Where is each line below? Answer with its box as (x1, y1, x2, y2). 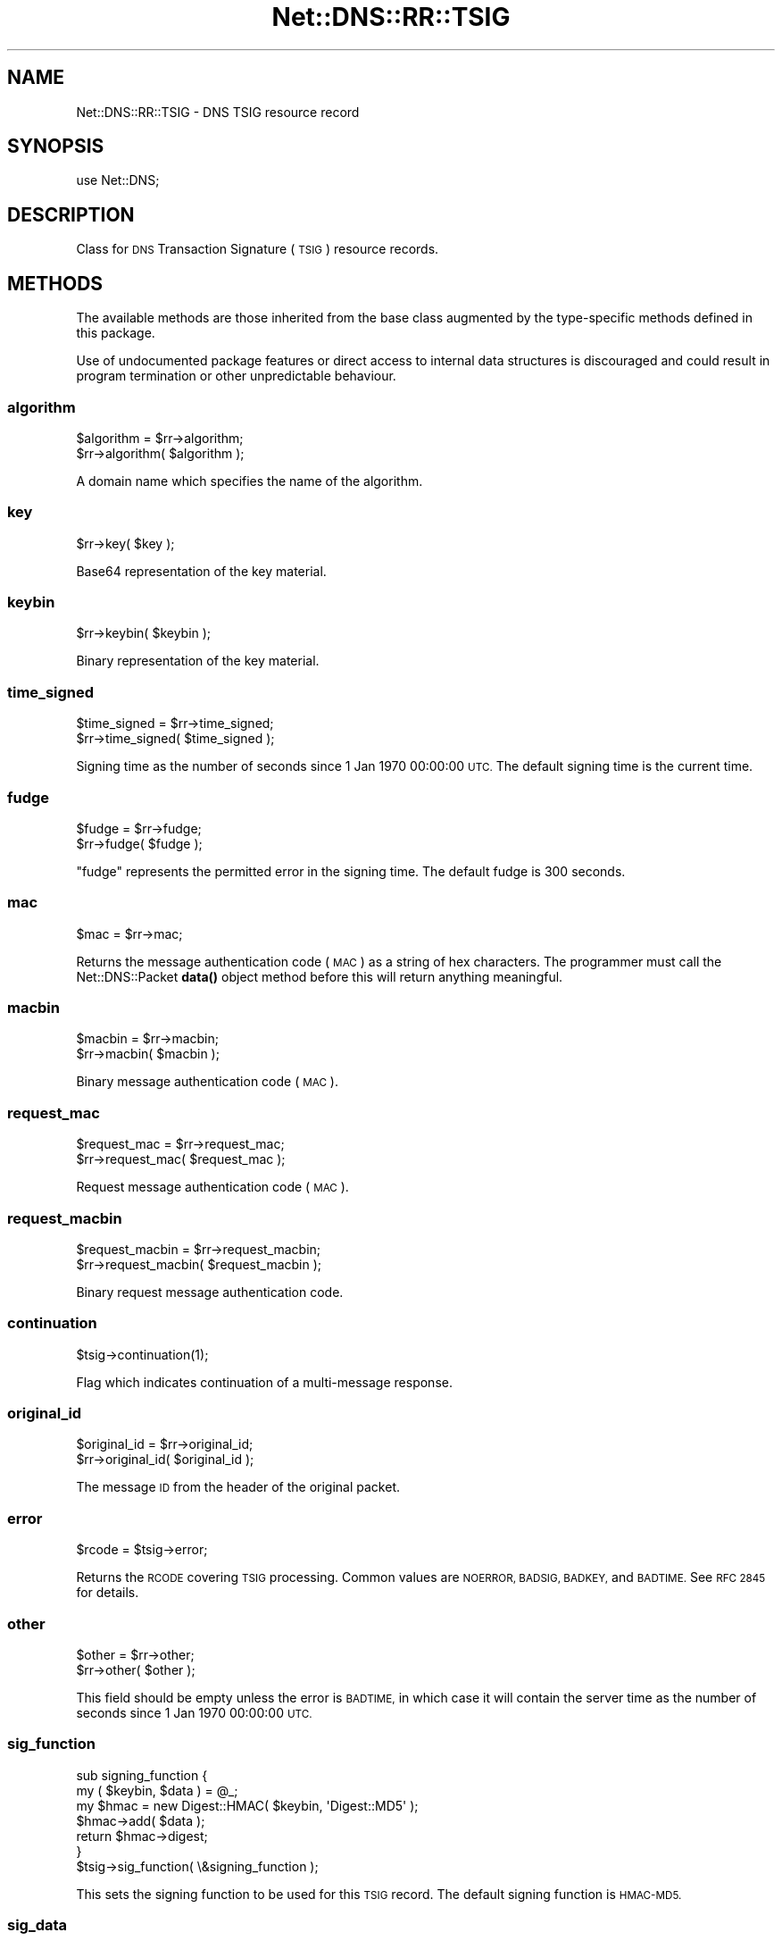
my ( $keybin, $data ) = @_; (76, 1782, 238, 1798)
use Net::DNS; (76, 172, 160, 188)
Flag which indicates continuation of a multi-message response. (76, 1374, 453, 1390)
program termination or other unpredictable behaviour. (76, 368, 396, 384)
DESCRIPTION (7, 203, 135, 226)
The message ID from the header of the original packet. (76, 1479, 401, 1495)
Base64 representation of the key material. (76, 563, 327, 579)
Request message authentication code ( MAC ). (76, 1179, 349, 1195)
